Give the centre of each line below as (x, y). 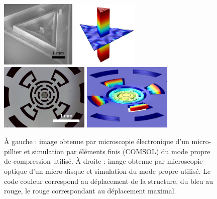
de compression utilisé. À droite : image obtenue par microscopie (103, 161)
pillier (13, 151)
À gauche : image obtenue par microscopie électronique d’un (97, 141)
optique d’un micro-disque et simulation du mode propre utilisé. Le (107, 171)
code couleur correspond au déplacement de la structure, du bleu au (109, 181)
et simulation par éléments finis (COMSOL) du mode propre (117, 151)
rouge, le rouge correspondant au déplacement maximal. (90, 191)
